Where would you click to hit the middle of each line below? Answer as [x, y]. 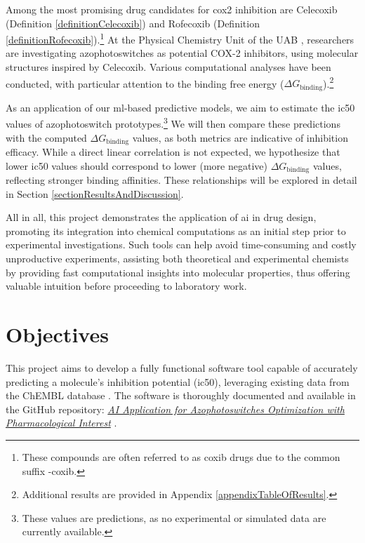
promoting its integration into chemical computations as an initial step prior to [176, 230]
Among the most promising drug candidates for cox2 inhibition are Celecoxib [172, 9]
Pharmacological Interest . [61, 423]
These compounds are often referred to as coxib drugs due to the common [181, 456]
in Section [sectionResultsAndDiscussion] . [95, 193]
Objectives [57, 334]
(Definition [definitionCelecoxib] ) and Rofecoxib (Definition [133, 23]
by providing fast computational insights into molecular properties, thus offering [178, 272]
